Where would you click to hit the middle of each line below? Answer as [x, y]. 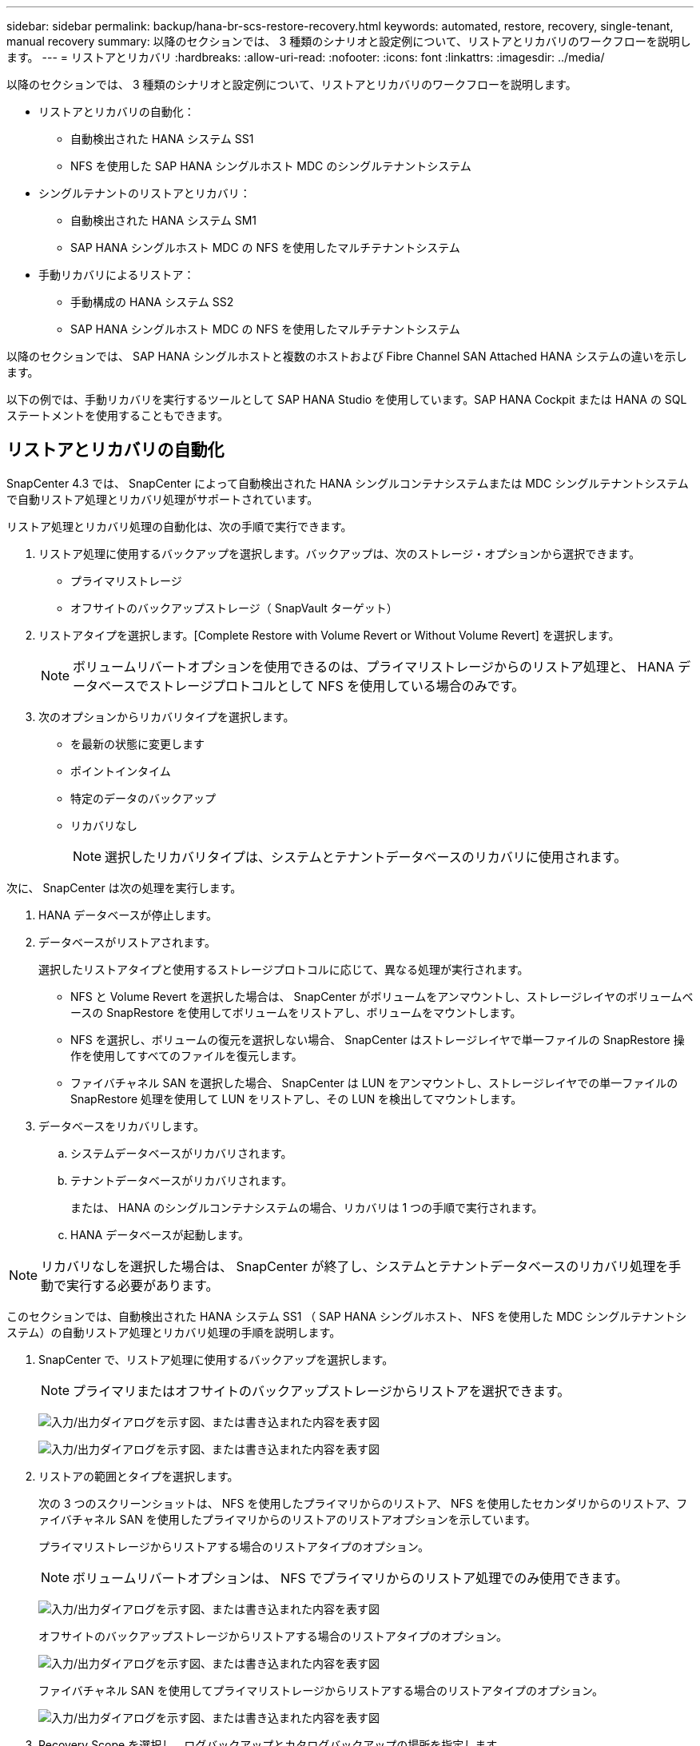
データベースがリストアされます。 [127, 942]
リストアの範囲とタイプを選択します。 [139, 1476]
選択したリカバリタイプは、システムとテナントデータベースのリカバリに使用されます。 [366, 857]
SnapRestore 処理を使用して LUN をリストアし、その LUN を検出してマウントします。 [296, 1098]
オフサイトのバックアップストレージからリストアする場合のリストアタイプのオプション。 [273, 1636]
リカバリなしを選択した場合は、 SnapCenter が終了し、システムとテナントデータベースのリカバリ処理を [355, 1266]
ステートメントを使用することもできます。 [118, 415]
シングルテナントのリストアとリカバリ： [145, 193]
